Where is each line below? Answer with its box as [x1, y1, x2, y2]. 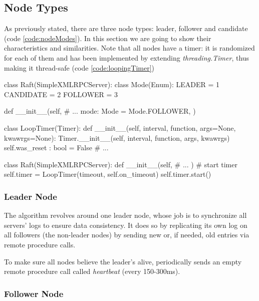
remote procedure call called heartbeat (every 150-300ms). [4, 266, 180, 276]
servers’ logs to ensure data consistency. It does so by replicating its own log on [4, 219, 247, 230]
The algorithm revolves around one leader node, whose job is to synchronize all [4, 210, 247, 220]
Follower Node [4, 287, 64, 299]
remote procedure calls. [4, 239, 76, 249]
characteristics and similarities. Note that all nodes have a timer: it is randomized [4, 43, 255, 53]
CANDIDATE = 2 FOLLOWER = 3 [4, 89, 118, 99]
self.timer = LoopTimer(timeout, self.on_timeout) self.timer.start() [4, 169, 211, 179]
